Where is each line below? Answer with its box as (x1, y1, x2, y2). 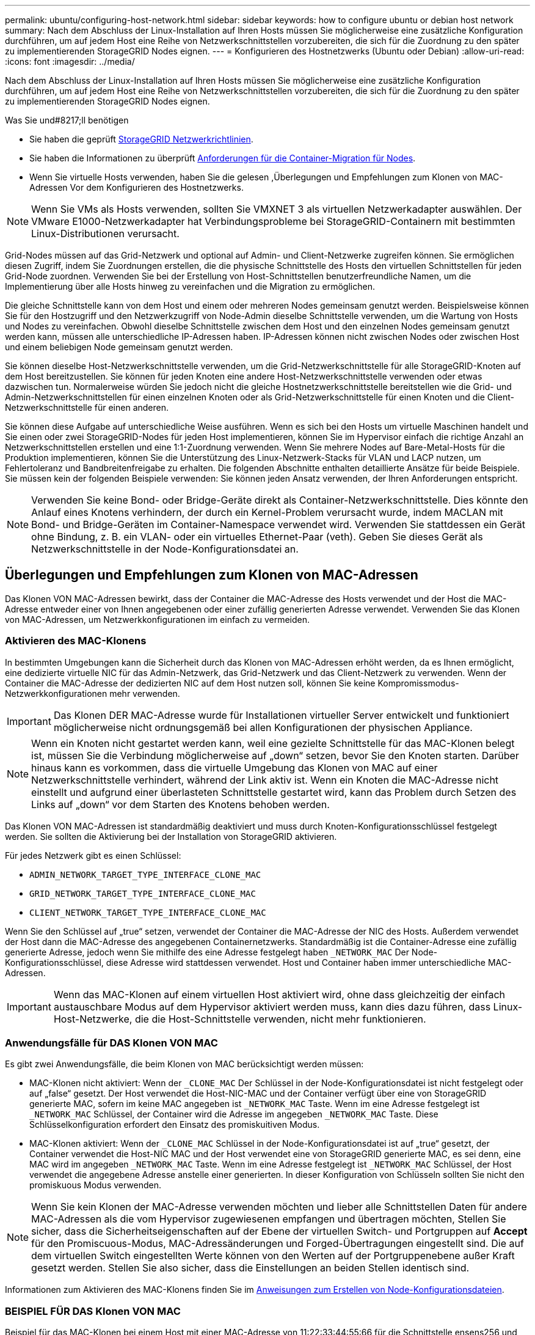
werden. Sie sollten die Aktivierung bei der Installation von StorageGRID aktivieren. (5, 831, 337, 842)
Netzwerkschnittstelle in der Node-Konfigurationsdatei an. (31, 543, 299, 555)
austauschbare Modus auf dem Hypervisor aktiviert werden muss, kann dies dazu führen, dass (53, 1000, 491, 1013)
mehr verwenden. (109, 688, 180, 699)
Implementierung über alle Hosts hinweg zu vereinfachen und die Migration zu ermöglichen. (5, 281, 375, 292)
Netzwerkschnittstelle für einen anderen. (5, 402, 169, 413)
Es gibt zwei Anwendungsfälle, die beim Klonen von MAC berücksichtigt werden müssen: (5, 1059, 364, 1070)
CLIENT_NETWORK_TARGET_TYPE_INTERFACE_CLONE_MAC (29, 907, 266, 918)
